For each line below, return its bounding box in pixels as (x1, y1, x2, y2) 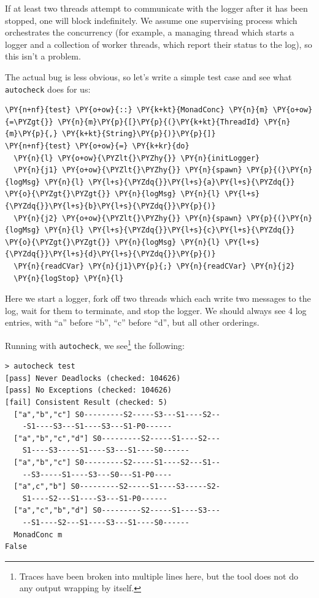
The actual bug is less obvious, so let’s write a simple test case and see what (5, 70, 292, 83)
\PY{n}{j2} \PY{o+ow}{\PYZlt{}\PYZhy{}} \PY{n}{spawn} (13, 213, 242, 223)
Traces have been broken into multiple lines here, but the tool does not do (19, 569, 298, 582)
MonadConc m (13, 530, 63, 539)
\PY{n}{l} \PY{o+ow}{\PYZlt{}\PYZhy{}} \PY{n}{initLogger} (13, 153, 260, 163)
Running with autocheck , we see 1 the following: (5, 337, 185, 351)
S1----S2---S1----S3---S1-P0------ (22, 494, 167, 503)
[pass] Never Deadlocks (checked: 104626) (5, 374, 181, 383)
